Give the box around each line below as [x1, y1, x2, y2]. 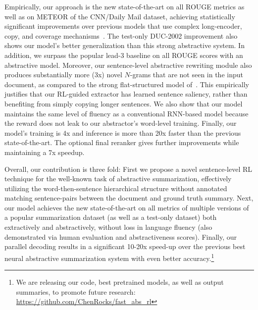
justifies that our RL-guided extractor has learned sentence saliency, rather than [4, 89, 248, 99]
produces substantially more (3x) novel [4, 69, 122, 80]
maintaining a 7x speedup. [4, 147, 85, 157]
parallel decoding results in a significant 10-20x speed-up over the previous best [4, 241, 246, 252]
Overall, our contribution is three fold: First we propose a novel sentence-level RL [4, 163, 253, 174]
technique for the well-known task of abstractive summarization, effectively [4, 173, 232, 184]
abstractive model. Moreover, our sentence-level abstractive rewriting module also [4, 59, 252, 70]
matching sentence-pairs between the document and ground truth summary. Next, [4, 193, 254, 203]
